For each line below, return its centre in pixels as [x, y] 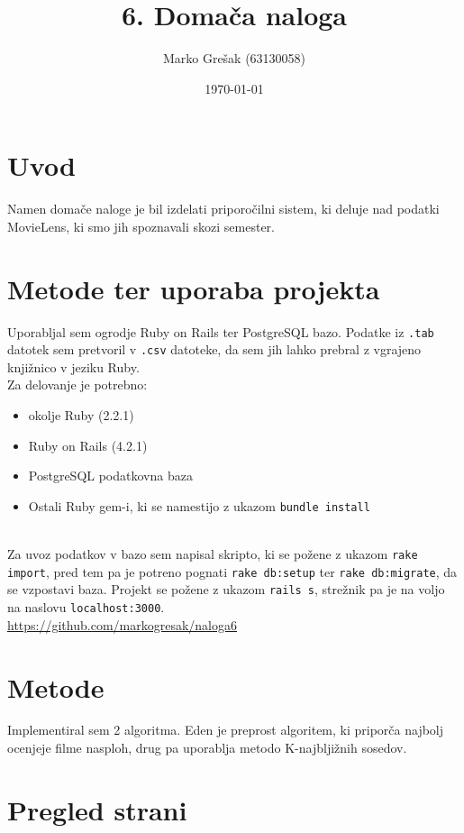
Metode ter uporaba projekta [194, 288]
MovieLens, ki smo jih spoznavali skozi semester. [141, 226]
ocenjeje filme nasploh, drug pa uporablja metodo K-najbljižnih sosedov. [207, 748]
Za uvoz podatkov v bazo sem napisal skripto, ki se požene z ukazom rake [213, 554]
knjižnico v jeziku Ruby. [73, 366]
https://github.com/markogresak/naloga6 [122, 624]
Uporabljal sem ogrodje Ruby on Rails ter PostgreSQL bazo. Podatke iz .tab [221, 331]
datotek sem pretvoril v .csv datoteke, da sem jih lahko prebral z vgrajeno [214, 349]
